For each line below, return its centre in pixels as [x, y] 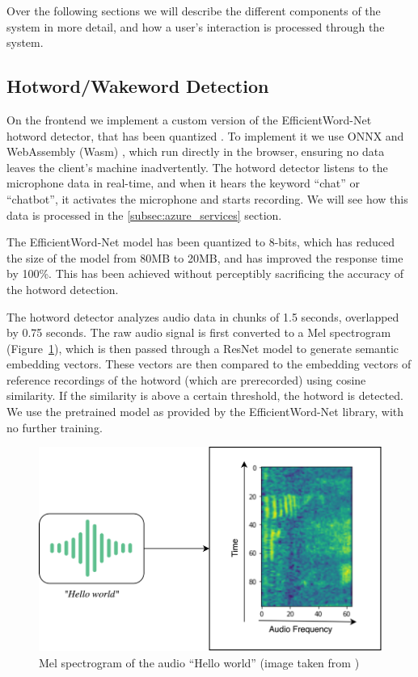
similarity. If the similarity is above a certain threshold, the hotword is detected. [205, 395]
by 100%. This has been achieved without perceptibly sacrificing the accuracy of [205, 273]
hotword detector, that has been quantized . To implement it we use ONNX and [205, 135]
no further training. [55, 427]
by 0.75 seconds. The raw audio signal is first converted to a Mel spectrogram [199, 332]
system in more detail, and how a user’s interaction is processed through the [196, 26]
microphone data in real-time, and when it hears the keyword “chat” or [183, 183]
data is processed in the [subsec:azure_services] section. [144, 214]
